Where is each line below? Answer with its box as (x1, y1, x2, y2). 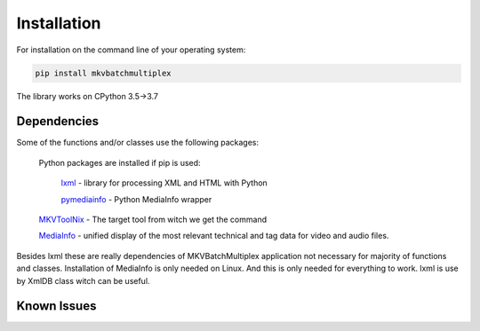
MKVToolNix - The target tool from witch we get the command (38, 214, 267, 225)
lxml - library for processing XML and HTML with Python (60, 177, 268, 188)
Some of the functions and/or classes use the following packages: (16, 138, 260, 148)
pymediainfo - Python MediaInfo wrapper (60, 193, 212, 204)
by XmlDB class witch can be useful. (16, 275, 150, 286)
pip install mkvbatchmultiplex (35, 67, 172, 78)
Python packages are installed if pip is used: (38, 157, 201, 168)
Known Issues (16, 298, 97, 314)
